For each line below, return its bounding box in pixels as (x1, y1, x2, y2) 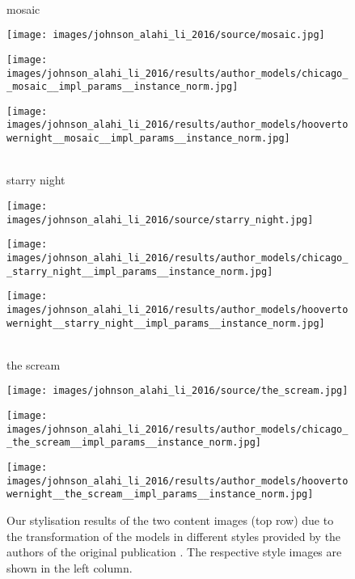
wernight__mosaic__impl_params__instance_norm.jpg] (6, 133, 290, 145)
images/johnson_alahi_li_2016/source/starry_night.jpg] (6, 213, 314, 226)
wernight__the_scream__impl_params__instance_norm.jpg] (6, 488, 314, 501)
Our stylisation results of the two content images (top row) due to (6, 512, 334, 528)
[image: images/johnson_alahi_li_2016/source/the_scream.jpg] (6, 385, 349, 397)
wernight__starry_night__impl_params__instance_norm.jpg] (6, 317, 325, 329)
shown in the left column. (6, 559, 133, 576)
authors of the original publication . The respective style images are (6, 543, 342, 560)
